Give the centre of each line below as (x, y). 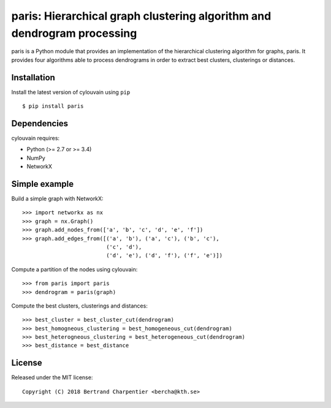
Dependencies (40, 123)
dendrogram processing (74, 33)
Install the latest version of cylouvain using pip (71, 92)
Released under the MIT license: (52, 377)
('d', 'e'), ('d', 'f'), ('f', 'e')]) (165, 255)
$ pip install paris (53, 106)
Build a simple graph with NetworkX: (57, 198)
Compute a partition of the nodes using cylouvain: (74, 269)
